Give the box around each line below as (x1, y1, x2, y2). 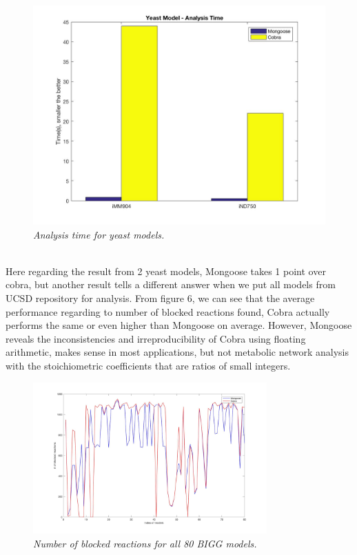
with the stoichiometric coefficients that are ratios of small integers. (6, 358, 291, 372)
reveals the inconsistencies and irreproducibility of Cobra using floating (6, 331, 306, 345)
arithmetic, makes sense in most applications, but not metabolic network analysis (6, 345, 349, 359)
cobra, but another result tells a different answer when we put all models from (6, 277, 336, 292)
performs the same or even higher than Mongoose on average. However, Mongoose (6, 318, 352, 332)
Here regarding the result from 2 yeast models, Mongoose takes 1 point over (6, 263, 326, 278)
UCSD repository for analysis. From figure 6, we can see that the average (6, 290, 315, 305)
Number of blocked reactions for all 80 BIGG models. (33, 536, 257, 551)
